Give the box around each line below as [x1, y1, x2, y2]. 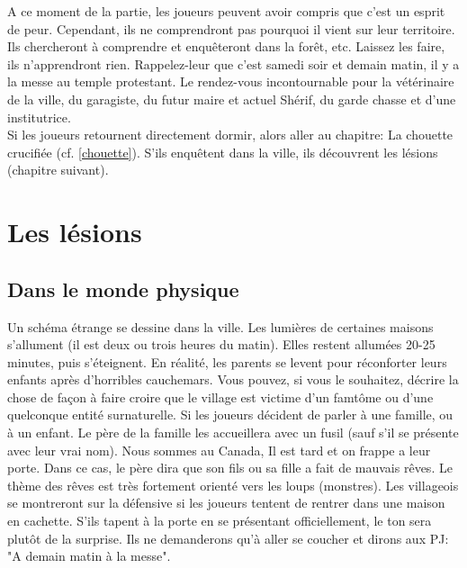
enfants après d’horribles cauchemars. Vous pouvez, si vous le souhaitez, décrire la [7, 370, 459, 389]
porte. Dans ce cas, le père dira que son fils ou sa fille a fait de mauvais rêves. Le [7, 458, 453, 477]
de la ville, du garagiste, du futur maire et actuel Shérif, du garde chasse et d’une [7, 89, 456, 108]
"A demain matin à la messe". [7, 546, 171, 565]
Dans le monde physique [7, 275, 239, 302]
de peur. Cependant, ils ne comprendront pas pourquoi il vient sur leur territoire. [7, 19, 455, 38]
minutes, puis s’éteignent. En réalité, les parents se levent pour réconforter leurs [7, 352, 447, 371]
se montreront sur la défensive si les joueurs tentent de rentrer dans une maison [7, 493, 445, 512]
